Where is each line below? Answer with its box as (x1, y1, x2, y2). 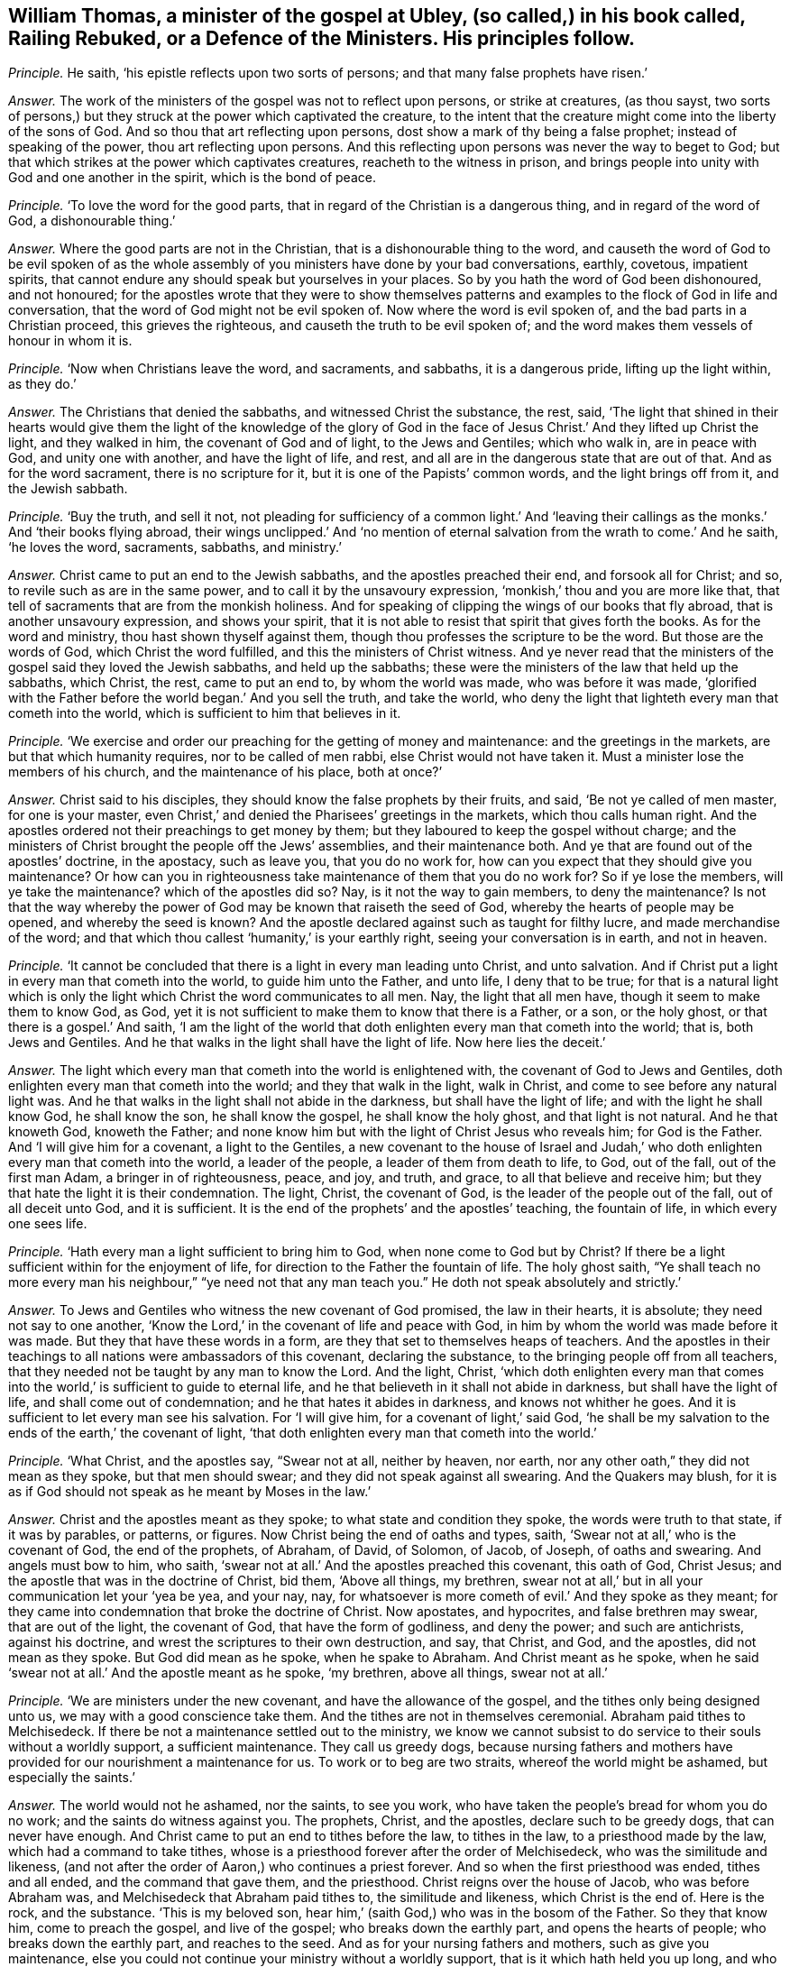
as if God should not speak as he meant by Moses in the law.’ (8, 1484, 372, 1500)
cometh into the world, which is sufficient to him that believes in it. (8, 705, 401, 722)
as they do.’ (8, 376, 77, 392)
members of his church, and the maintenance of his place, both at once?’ (8, 764, 443, 780)
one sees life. (8, 1216, 87, 1232)
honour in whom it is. (8, 333, 133, 349)
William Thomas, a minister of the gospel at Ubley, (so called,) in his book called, (8, 5, 746, 27)
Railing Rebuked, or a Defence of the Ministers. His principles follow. (8, 27, 635, 50)
